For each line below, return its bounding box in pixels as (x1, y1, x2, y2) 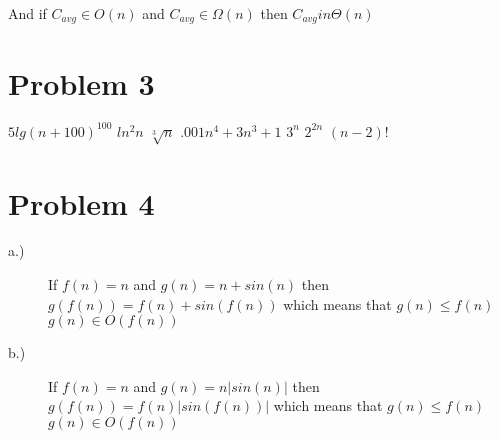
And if (8, 3, 47, 23)
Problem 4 (8, 182, 155, 223)
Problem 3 (8, 62, 155, 103)
